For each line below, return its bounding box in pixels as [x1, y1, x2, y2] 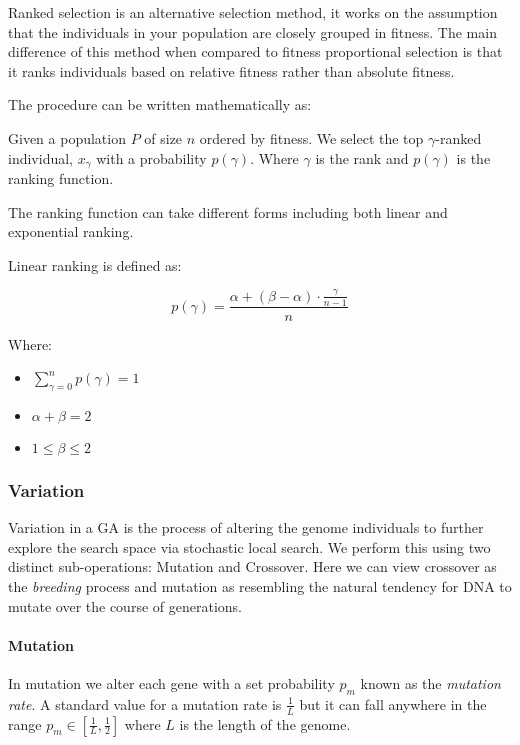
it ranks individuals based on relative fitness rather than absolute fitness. [8, 60, 455, 81]
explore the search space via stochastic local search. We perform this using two [8, 536, 491, 557]
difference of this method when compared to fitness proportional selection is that [8, 41, 503, 62]
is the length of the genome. [179, 713, 351, 734]
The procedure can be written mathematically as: [8, 94, 312, 115]
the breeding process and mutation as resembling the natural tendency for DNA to [8, 575, 512, 596]
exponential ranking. [8, 221, 134, 242]
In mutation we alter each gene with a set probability [8, 672, 335, 693]
